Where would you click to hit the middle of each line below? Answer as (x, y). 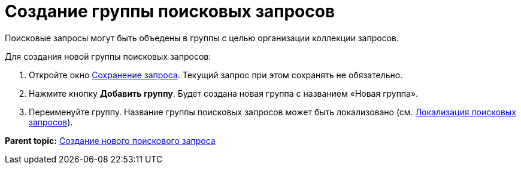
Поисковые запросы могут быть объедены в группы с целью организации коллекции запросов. (202, 38)
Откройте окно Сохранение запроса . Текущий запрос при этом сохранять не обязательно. (216, 75)
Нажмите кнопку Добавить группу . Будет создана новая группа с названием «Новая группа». (224, 93)
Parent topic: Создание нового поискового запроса (110, 140)
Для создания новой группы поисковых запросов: (108, 56)
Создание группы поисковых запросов (170, 11)
